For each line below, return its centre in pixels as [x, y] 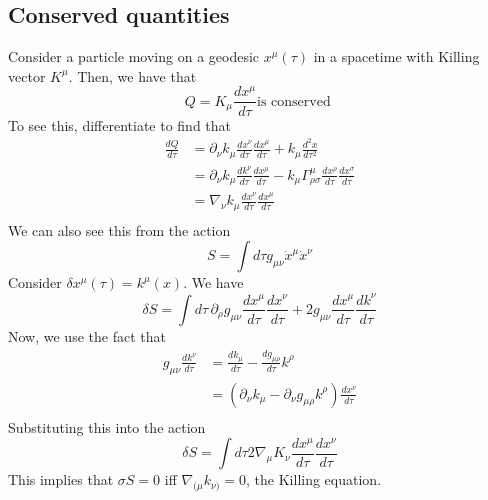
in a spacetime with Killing [396, 56]
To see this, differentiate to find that [120, 124]
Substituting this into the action [107, 426]
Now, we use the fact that [87, 335]
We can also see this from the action [119, 229]
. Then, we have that [132, 75]
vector [27, 75]
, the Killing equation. [314, 479]
